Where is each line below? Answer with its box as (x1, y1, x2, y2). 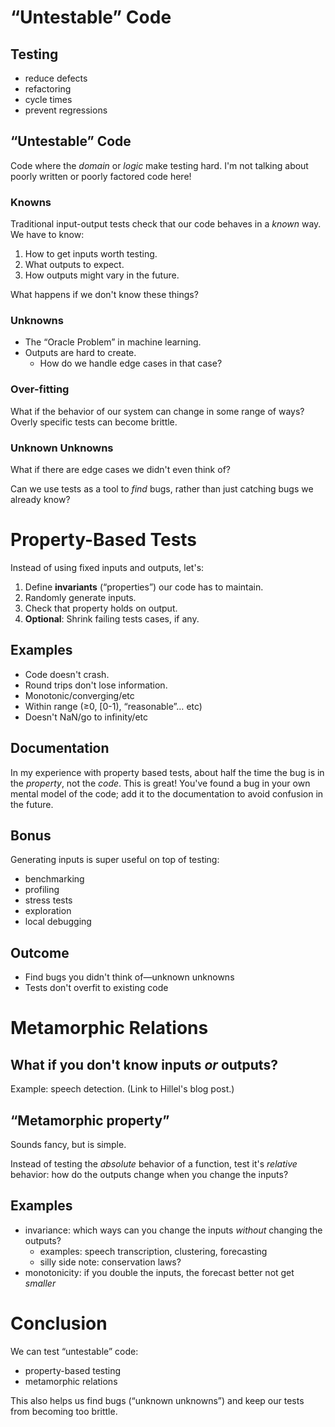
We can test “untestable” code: (10, 1345, 139, 1357)
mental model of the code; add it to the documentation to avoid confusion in (10, 787, 324, 800)
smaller (24, 1277, 57, 1289)
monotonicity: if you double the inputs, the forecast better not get (24, 1266, 295, 1278)
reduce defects (24, 72, 88, 84)
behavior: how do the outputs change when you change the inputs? (10, 1169, 289, 1180)
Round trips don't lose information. (24, 679, 168, 691)
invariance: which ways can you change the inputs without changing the (24, 1224, 323, 1236)
